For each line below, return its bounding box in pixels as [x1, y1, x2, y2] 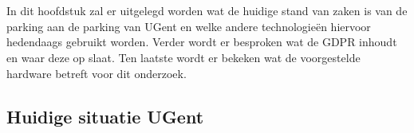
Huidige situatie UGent [6, 104, 204, 128]
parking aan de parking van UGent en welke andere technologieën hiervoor [6, 18, 371, 34]
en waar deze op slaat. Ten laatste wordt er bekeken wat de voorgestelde [6, 49, 361, 65]
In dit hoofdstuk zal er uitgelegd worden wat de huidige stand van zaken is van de [6, 2, 408, 19]
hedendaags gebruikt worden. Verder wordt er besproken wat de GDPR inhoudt [6, 33, 397, 50]
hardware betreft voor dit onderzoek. [6, 65, 187, 81]
